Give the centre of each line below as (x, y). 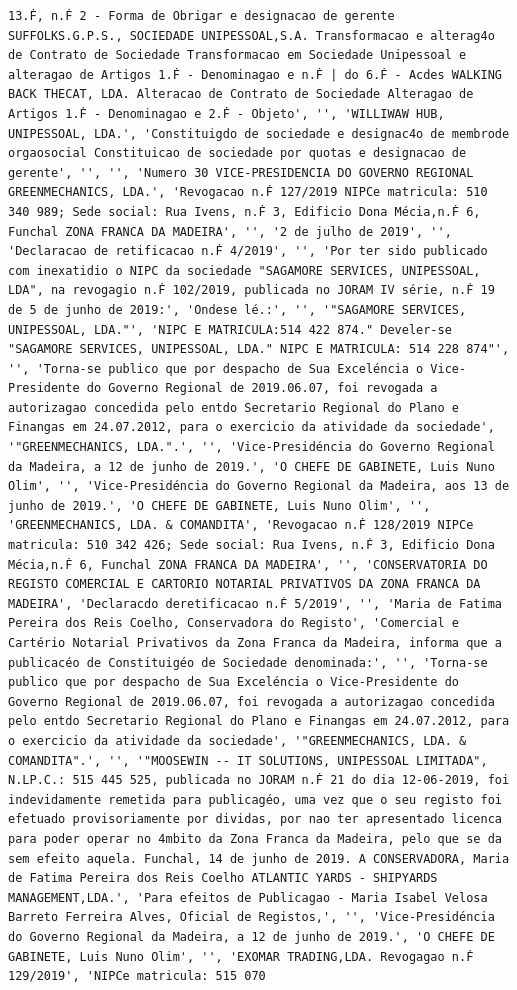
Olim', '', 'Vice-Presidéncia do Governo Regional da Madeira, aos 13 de (259, 486)
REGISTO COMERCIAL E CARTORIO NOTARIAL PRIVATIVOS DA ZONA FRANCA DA (244, 584)
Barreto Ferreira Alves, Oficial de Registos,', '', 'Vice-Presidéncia (251, 917)
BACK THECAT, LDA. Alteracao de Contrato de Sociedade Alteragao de (241, 94)
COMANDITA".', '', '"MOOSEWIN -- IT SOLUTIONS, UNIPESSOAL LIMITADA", (248, 760)
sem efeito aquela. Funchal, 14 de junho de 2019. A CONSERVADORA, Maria (259, 858)
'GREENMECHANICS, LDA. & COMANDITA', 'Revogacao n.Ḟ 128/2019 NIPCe (241, 525)
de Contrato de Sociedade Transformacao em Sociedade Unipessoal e (237, 55)
